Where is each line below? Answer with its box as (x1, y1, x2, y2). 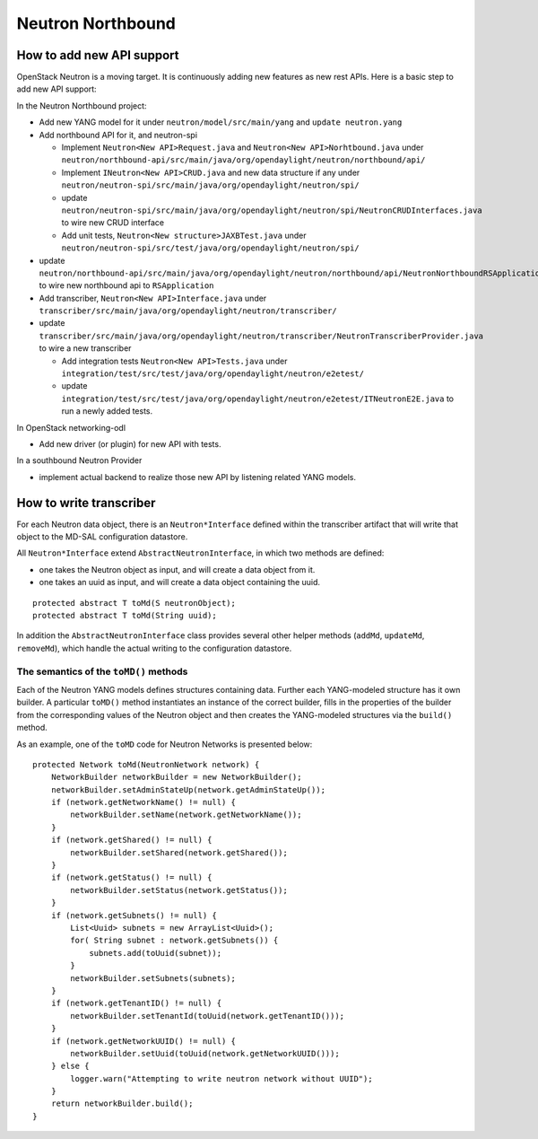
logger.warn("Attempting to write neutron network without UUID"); (70, 1073, 373, 1083)
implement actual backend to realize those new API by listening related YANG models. (39, 471, 356, 482)
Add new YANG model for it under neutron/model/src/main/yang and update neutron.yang (39, 117, 403, 127)
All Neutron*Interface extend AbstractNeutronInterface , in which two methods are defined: (16, 548, 385, 558)
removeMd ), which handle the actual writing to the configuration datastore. (16, 643, 292, 653)
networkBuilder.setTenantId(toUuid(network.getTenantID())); (70, 1011, 345, 1021)
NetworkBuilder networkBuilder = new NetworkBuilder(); (50, 772, 302, 783)
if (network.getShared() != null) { (50, 835, 213, 845)
